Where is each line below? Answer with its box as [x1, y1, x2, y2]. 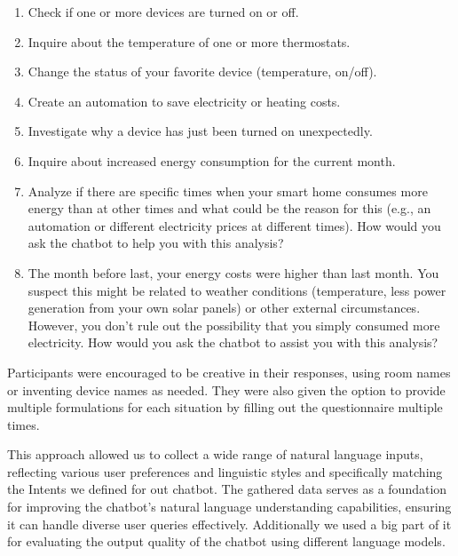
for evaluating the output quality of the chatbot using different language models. [7, 532, 446, 551]
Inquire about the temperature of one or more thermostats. [28, 32, 351, 51]
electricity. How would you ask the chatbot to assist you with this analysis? [28, 333, 438, 352]
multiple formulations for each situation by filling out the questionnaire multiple [7, 398, 443, 417]
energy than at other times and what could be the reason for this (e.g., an [28, 199, 431, 218]
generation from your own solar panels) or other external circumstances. [28, 298, 421, 317]
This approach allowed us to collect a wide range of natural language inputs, [7, 445, 423, 464]
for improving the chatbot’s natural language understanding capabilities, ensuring [7, 497, 452, 516]
